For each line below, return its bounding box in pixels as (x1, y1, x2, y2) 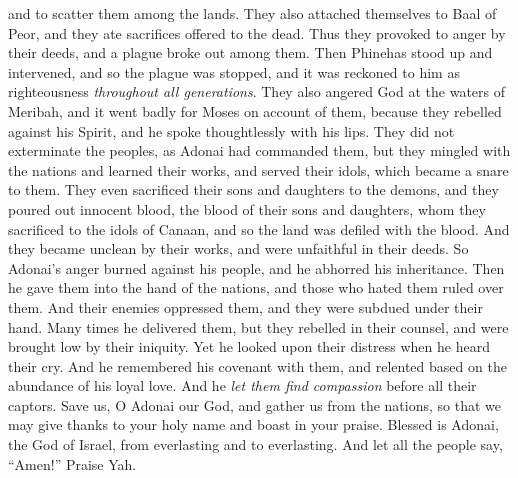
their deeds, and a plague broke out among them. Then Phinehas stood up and (8, 42, 493, 63)
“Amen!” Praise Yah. (8, 453, 137, 474)
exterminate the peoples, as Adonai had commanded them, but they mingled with (8, 140, 511, 161)
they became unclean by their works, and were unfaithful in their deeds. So (8, 238, 469, 259)
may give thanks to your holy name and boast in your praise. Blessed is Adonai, (8, 414, 499, 435)
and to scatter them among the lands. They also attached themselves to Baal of (8, 3, 497, 23)
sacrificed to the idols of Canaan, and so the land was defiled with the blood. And (8, 218, 510, 239)
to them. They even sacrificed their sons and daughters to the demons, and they (8, 179, 499, 200)
